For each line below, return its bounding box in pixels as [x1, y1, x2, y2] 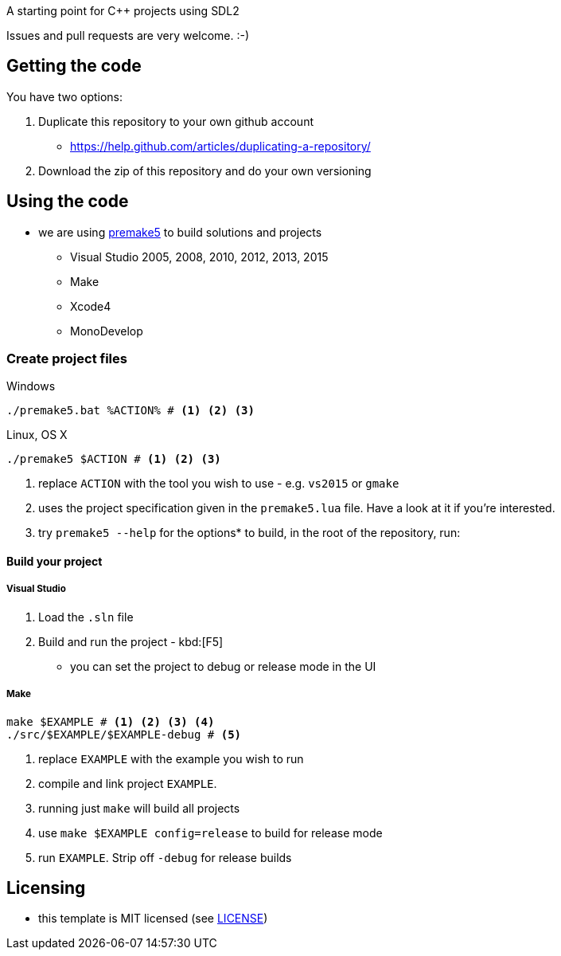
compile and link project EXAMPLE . [38, 776, 217, 790]
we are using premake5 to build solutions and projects [38, 225, 322, 239]
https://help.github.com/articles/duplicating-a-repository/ [70, 139, 371, 153]
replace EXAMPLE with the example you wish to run [38, 751, 304, 766]
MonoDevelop [70, 323, 143, 338]
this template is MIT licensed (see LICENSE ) [38, 911, 268, 926]
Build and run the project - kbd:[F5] [38, 634, 224, 648]
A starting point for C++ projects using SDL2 [6, 4, 240, 18]
